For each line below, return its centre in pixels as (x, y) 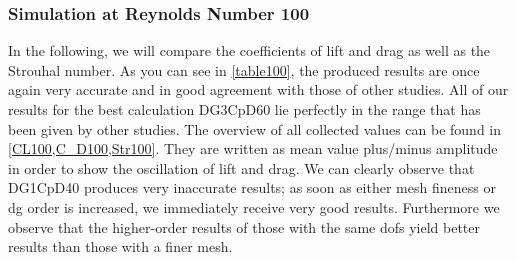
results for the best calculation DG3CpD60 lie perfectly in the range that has (244, 109)
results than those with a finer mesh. (120, 246)
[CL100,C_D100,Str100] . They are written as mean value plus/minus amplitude (253, 148)
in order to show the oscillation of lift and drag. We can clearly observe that (241, 167)
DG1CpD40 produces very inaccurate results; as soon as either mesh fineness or (252, 187)
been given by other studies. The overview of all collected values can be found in (255, 128)
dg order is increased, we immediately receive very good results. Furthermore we (254, 206)
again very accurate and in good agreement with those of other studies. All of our (258, 89)
